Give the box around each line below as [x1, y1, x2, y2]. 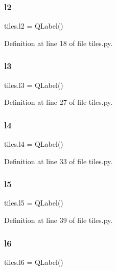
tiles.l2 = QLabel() [4, 20, 63, 31]
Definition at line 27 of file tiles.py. [4, 97, 113, 107]
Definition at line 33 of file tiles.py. [4, 155, 113, 166]
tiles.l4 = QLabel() [4, 139, 63, 149]
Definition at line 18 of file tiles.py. [4, 37, 113, 48]
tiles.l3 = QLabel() [4, 79, 63, 90]
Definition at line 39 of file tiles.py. [4, 215, 113, 225]
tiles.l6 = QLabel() [4, 256, 63, 267]
